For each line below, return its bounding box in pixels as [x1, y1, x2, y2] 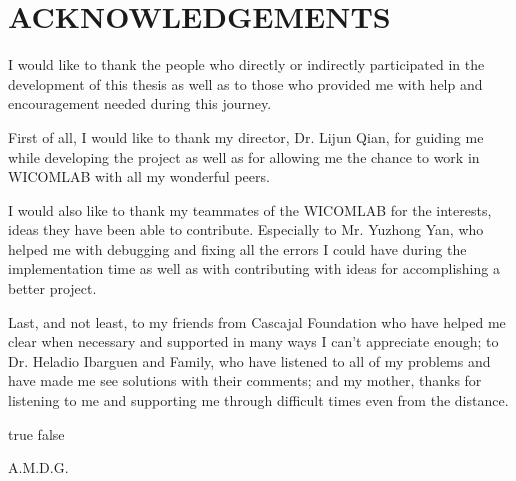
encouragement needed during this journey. [8, 93, 272, 114]
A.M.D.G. [8, 457, 69, 478]
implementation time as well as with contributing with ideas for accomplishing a [8, 258, 500, 279]
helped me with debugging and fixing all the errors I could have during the [8, 238, 467, 259]
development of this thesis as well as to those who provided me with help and [8, 73, 483, 94]
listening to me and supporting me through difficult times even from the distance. [8, 390, 509, 411]
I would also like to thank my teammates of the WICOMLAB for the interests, [8, 199, 492, 220]
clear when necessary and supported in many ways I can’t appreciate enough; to [8, 331, 499, 352]
